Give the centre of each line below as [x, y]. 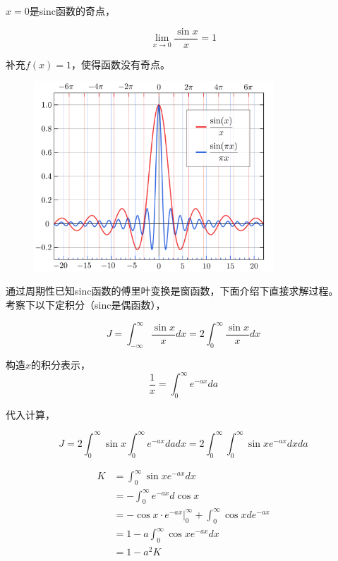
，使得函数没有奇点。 [121, 64]
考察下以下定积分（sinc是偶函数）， [86, 305]
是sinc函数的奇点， [72, 11]
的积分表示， [61, 364]
